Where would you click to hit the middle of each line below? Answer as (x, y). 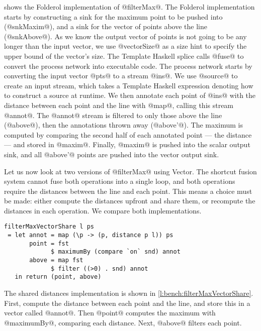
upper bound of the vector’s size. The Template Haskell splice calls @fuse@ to (124, 56)
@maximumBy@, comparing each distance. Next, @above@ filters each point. (123, 322)
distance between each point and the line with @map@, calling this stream (119, 105)
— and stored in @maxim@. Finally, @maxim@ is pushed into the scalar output (127, 144)
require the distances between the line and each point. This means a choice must (128, 191)
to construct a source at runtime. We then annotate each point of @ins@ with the (130, 95)
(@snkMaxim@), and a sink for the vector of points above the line (106, 26)
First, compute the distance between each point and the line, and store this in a (127, 303)
